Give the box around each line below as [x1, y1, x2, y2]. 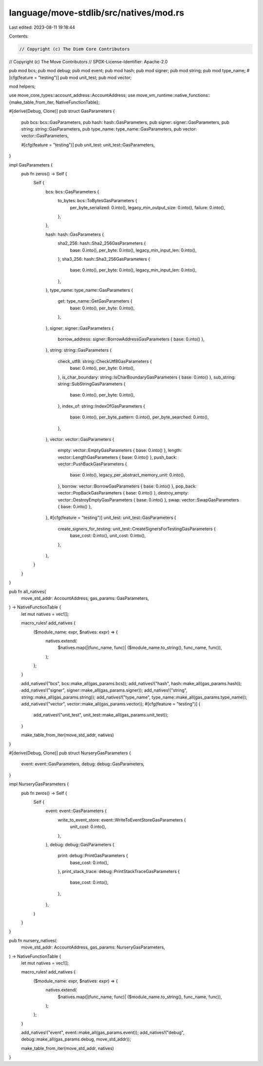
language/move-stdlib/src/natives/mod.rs [9, 7, 185, 18]
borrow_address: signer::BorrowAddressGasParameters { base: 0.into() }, [57, 336, 205, 342]
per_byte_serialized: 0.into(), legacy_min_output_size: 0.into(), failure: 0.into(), [70, 205, 225, 210]
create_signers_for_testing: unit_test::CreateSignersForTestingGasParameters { [57, 526, 216, 532]
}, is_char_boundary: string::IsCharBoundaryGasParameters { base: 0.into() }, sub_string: [57, 374, 236, 380]
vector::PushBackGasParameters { [57, 461, 127, 467]
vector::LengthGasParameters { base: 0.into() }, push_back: [57, 454, 177, 460]
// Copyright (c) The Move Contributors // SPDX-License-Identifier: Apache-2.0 [9, 58, 168, 64]
